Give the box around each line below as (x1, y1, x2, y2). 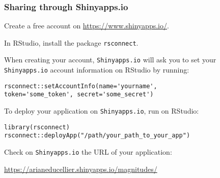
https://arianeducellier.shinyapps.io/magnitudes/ (4, 163, 157, 174)
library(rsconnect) (4, 123, 70, 131)
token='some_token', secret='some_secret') (4, 91, 154, 98)
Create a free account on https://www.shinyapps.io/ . (4, 20, 169, 31)
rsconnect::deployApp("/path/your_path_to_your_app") (4, 132, 190, 139)
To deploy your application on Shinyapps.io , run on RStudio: (4, 105, 199, 116)
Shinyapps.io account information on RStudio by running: (4, 64, 189, 75)
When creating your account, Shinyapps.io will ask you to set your (4, 54, 216, 65)
